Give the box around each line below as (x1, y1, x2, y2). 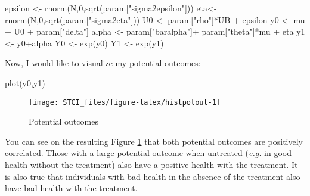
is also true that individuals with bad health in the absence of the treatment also (5, 170, 300, 182)
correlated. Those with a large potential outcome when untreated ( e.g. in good (5, 147, 292, 159)
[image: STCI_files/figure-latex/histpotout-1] (29, 98, 221, 107)
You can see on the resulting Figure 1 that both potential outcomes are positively (5, 135, 303, 147)
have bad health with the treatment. (5, 182, 138, 194)
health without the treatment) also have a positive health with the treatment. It (5, 158, 298, 170)
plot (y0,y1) (5, 76, 45, 89)
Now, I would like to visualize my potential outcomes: (5, 57, 201, 69)
